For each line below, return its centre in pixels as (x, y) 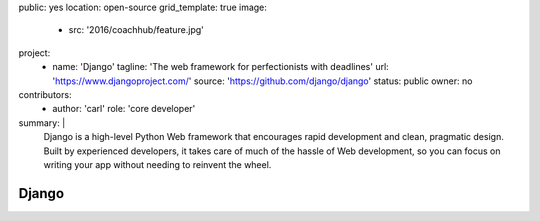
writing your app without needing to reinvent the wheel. (157, 164)
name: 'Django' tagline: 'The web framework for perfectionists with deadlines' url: (220, 67)
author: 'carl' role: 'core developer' (124, 109)
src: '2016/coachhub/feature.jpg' (136, 30)
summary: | (42, 122)
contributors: (45, 94)
